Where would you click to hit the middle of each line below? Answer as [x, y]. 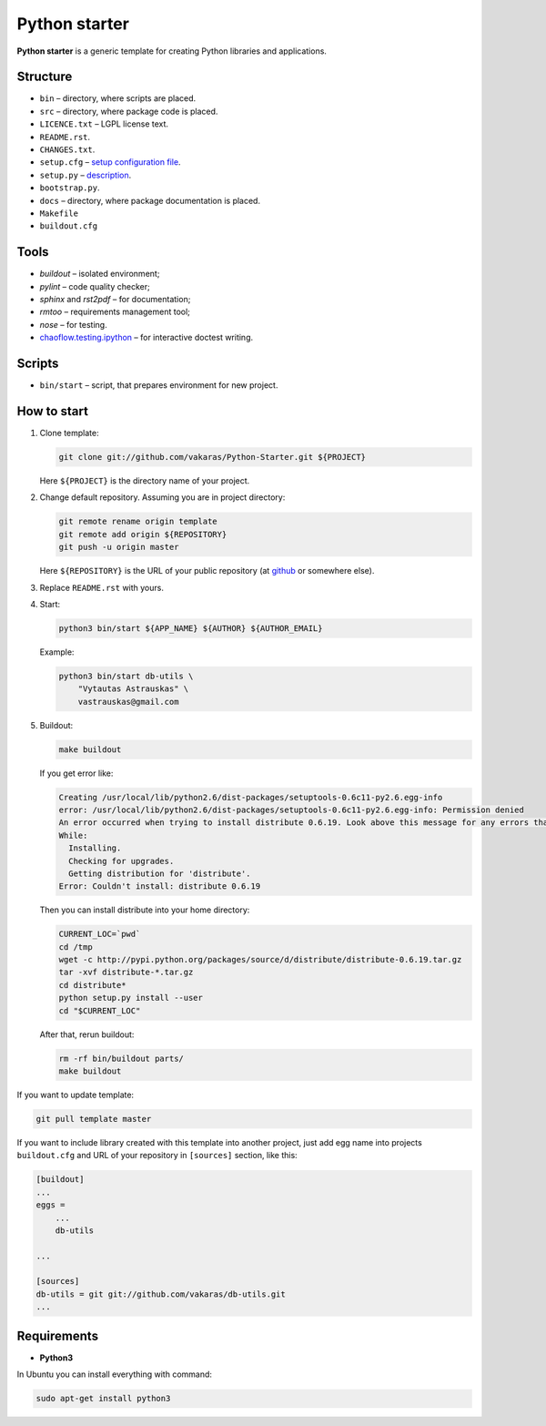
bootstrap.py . [70, 188]
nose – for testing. [74, 324]
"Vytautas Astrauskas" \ [133, 689]
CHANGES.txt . [67, 149]
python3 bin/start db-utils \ [126, 676]
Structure [45, 77]
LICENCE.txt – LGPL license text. [104, 124]
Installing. [95, 848]
